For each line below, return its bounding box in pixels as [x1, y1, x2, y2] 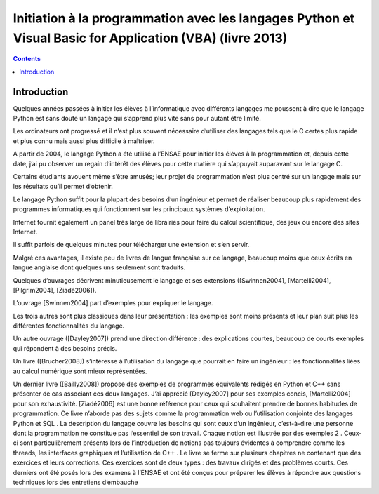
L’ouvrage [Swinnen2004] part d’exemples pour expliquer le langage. [13, 299, 213, 307]
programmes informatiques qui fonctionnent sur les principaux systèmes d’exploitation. [13, 205, 265, 213]
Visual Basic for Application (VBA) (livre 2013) [13, 30, 288, 46]
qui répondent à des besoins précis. [13, 344, 117, 352]
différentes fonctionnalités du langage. [13, 321, 125, 330]
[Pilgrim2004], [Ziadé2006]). [13, 286, 97, 294]
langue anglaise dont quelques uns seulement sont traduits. [13, 263, 186, 272]
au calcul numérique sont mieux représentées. [13, 367, 147, 375]
